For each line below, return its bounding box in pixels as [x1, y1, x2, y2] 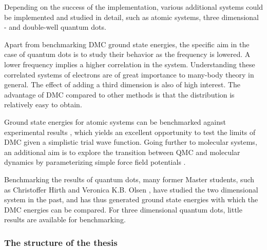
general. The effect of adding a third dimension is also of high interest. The [4, 79, 241, 90]
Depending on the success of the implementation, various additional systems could [4, 2, 263, 12]
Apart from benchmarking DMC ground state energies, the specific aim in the [4, 39, 250, 49]
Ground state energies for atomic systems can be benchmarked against [4, 116, 226, 127]
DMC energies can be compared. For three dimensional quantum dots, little [4, 204, 242, 215]
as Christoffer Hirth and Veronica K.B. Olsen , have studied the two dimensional [4, 184, 258, 195]
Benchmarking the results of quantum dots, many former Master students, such [4, 174, 255, 184]
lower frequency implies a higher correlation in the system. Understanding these [4, 59, 255, 69]
